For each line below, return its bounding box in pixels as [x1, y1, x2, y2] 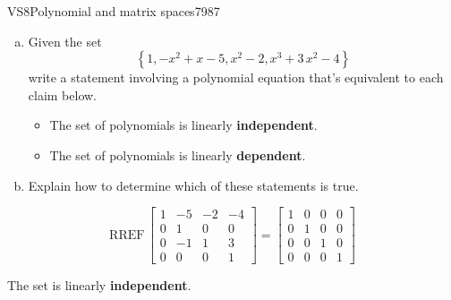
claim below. [28, 85, 98, 104]
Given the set [28, 31, 102, 50]
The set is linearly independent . [7, 276, 191, 295]
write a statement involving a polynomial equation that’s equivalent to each [28, 68, 444, 87]
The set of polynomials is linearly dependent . [49, 145, 306, 164]
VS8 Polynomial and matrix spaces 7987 [7, 2, 220, 20]
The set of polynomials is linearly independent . [49, 116, 318, 134]
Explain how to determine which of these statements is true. [28, 176, 359, 194]
